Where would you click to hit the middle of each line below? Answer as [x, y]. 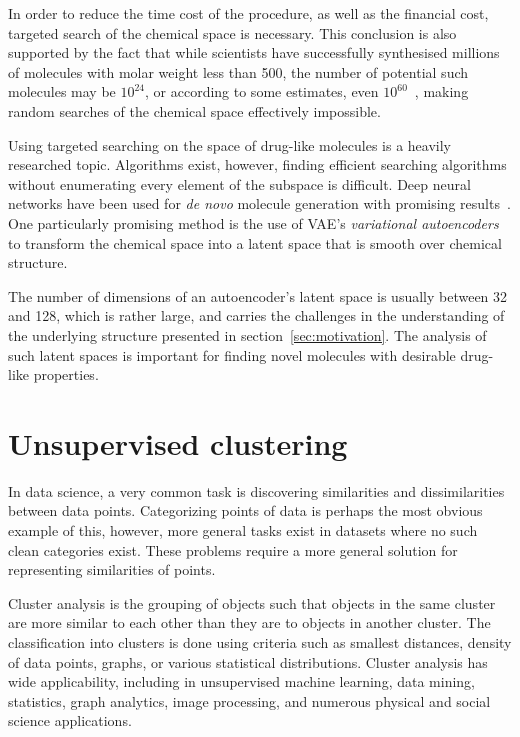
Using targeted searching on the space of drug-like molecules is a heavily [230, 144]
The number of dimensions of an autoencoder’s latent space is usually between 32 [258, 295]
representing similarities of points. [112, 569]
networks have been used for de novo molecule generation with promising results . [259, 203]
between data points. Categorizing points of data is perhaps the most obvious [245, 510]
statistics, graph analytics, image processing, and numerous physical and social [249, 700]
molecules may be [62, 91]
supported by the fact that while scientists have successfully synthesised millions [254, 52]
